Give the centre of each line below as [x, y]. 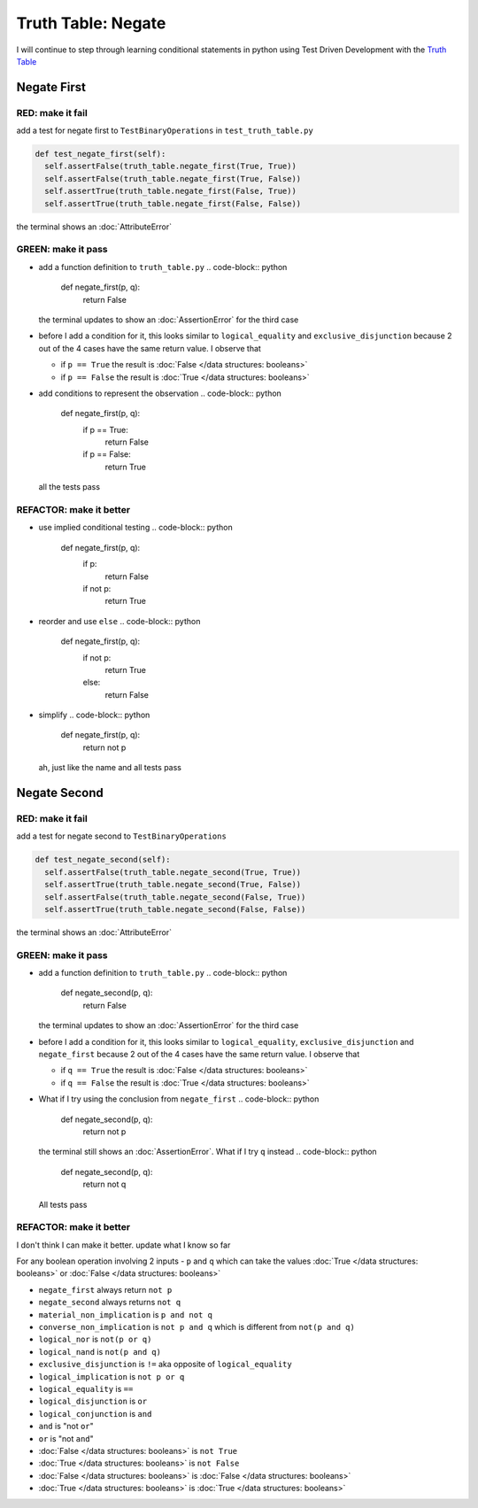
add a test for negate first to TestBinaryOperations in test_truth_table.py [165, 131]
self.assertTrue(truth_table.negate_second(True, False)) [173, 885]
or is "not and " [66, 1438]
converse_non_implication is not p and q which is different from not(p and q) [197, 1327]
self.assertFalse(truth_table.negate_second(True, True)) [173, 872]
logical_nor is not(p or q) [95, 1339]
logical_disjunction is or [93, 1401]
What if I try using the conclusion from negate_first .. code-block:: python [179, 1099]
